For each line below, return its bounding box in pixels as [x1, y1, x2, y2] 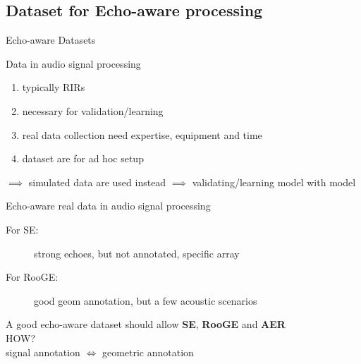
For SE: [6, 222, 39, 236]
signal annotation [6, 344, 80, 359]
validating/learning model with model [192, 174, 356, 189]
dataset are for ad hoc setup [22, 151, 144, 166]
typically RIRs [22, 80, 85, 95]
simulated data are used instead [28, 174, 166, 189]
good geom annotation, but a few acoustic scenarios [34, 293, 257, 308]
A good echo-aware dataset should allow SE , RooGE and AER [6, 317, 286, 332]
